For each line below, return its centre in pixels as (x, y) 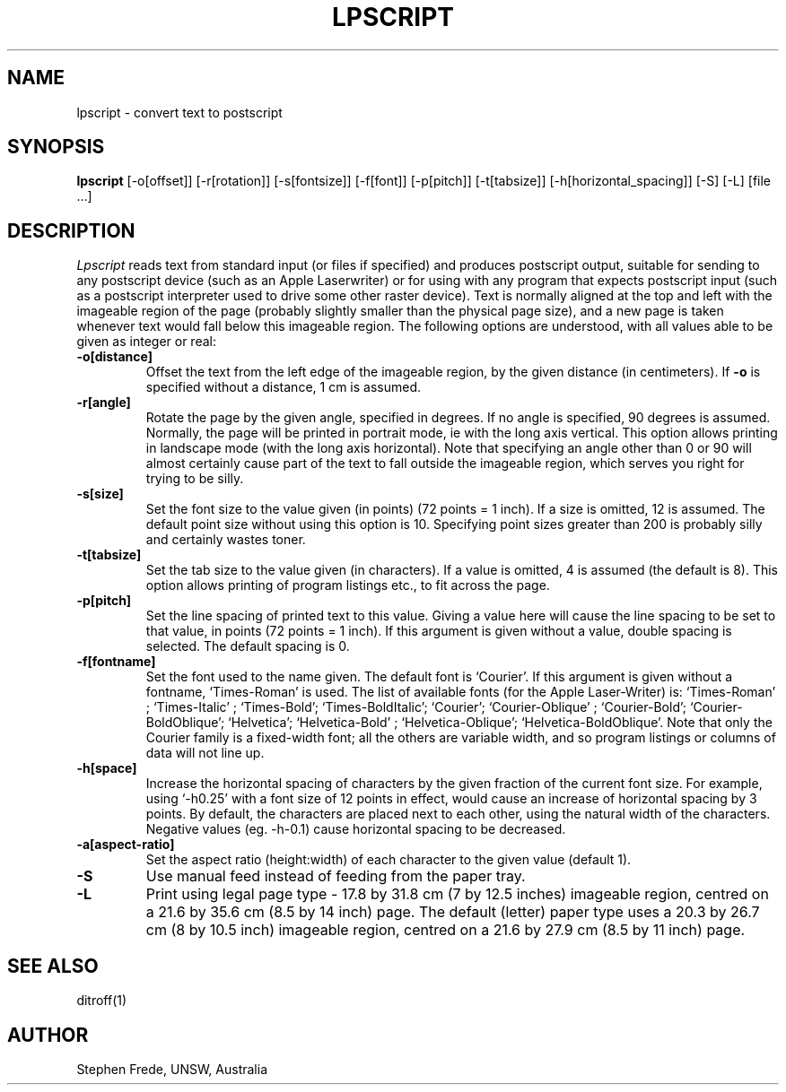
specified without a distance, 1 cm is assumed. (284, 387)
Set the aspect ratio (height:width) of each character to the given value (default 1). (389, 860)
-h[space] (107, 768)
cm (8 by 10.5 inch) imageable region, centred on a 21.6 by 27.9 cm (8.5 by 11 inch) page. (445, 930)
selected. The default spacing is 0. (248, 646)
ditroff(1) (102, 1001)
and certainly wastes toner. (226, 540)
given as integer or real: (146, 342)
